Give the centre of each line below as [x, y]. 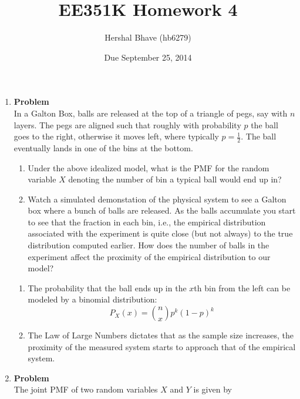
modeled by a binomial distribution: [92, 299]
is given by [213, 389]
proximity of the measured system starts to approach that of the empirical [162, 346]
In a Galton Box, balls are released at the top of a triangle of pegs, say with [151, 113]
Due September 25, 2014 [148, 57]
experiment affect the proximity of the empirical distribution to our [149, 256]
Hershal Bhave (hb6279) [148, 37]
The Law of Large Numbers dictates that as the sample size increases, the [161, 335]
